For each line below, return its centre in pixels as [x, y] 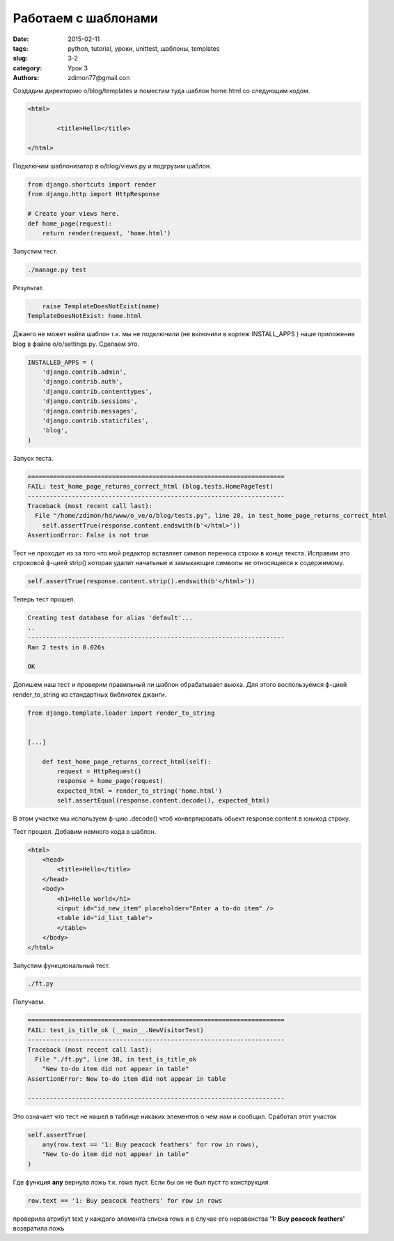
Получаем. [29, 1002]
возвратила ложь [39, 1228]
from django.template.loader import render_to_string [121, 713]
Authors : [26, 78]
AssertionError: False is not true [88, 535]
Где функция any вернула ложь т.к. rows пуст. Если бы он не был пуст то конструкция [141, 1182]
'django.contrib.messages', [90, 411]
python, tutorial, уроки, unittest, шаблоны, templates [144, 48]
